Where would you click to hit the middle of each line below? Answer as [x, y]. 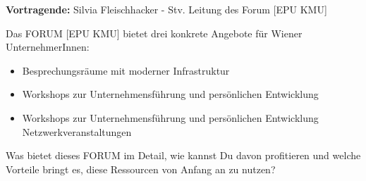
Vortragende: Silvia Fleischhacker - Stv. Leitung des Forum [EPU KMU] [166, 9]
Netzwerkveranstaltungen [77, 131]
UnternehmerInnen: [48, 47]
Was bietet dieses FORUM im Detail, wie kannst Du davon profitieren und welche [183, 155]
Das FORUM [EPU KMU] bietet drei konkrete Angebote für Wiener [154, 33]
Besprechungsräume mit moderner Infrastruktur [126, 70]
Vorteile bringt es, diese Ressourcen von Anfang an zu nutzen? [141, 169]
